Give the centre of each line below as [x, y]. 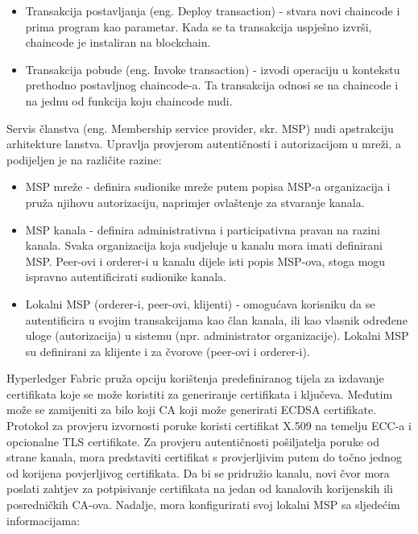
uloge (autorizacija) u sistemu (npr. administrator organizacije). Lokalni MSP [217, 335]
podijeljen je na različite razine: [84, 159]
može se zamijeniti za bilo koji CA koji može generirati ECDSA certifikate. [192, 410]
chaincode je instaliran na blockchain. [118, 42]
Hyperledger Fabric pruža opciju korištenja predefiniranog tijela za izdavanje [195, 378]
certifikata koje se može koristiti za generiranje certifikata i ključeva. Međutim [200, 393]
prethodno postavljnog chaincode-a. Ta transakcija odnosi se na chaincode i [212, 85]
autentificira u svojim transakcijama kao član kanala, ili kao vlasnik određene [216, 319]
